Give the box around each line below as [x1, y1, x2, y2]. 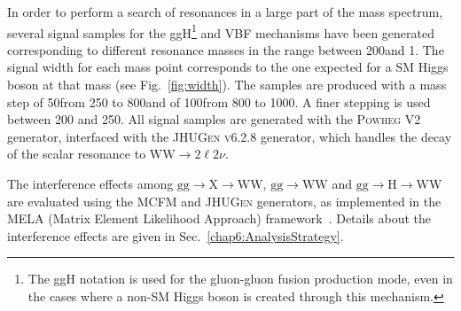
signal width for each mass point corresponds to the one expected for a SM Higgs [7, 58, 449, 76]
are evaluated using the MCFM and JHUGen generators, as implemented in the [7, 191, 441, 210]
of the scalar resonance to [7, 144, 146, 163]
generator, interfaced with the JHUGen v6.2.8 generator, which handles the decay [7, 127, 452, 145]
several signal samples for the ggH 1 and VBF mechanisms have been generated [7, 20, 434, 42]
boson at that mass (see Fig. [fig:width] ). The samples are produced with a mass [7, 75, 447, 94]
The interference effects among [7, 175, 174, 192]
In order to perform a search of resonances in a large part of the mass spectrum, [7, 3, 443, 20]
